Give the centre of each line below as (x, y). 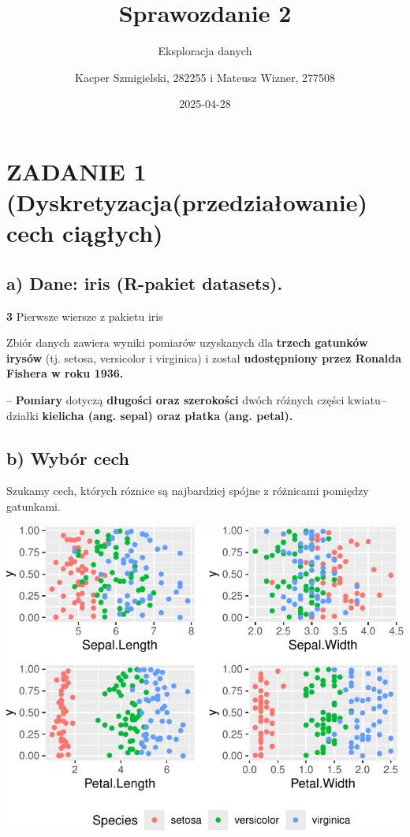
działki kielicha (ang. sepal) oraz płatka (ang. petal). (150, 415)
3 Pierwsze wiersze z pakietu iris (85, 316)
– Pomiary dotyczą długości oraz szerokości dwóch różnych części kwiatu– (196, 400)
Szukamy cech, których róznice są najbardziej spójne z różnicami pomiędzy (188, 491)
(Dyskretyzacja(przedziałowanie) (187, 202)
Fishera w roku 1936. (65, 373)
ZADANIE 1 (76, 171)
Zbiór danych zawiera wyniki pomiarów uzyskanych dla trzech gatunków (187, 342)
